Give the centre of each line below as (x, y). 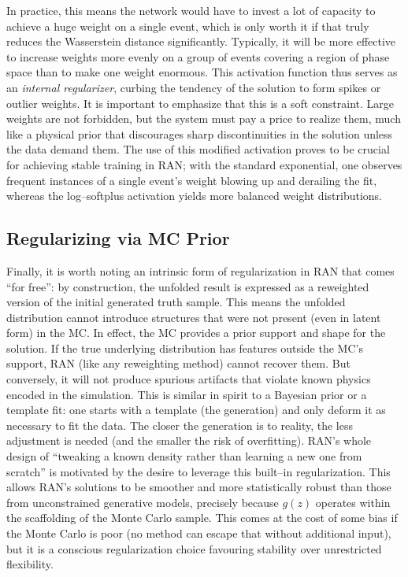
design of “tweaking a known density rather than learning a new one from (184, 456)
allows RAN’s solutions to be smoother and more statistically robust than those (199, 487)
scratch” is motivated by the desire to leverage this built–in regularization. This (198, 471)
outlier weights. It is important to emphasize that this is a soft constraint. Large (200, 103)
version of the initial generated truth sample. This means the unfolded (176, 302)
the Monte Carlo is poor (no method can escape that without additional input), (199, 533)
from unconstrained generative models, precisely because (143, 502)
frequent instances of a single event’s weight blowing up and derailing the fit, (192, 180)
